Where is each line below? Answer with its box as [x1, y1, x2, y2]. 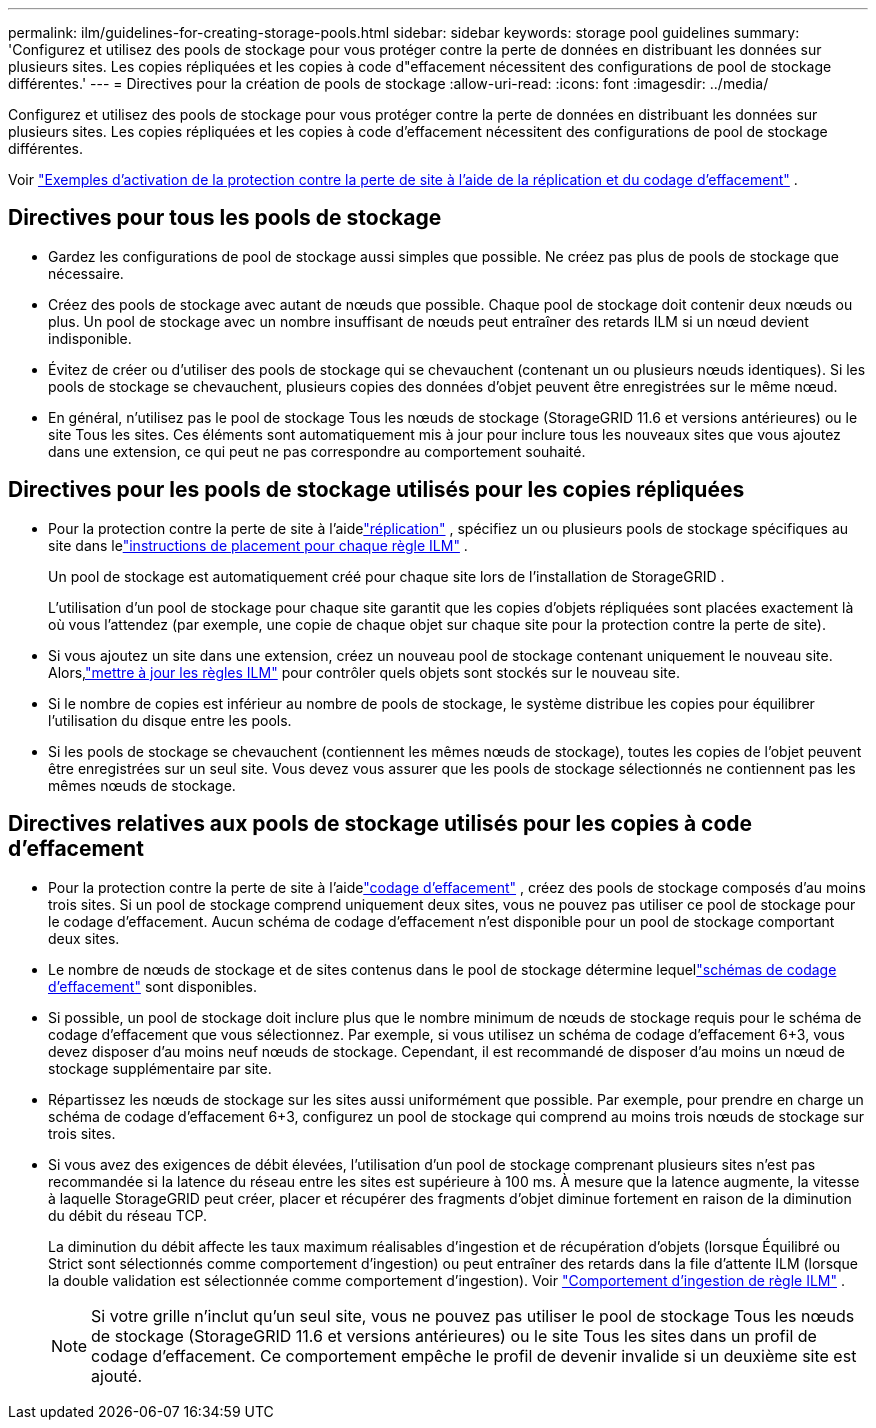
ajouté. [91, 1365, 142, 1386]
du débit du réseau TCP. [48, 1206, 208, 1224]
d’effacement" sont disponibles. [48, 977, 257, 995]
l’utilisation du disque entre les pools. [48, 711, 292, 729]
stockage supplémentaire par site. [48, 1059, 272, 1077]
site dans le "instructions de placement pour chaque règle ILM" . [48, 536, 468, 554]
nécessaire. [48, 264, 124, 282]
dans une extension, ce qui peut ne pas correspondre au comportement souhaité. [48, 442, 586, 460]
